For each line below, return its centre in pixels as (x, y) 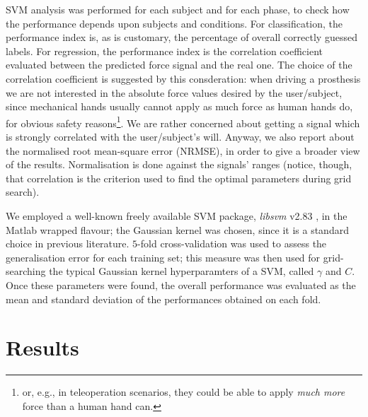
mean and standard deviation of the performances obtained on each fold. (163, 299)
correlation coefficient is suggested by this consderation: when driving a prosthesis (183, 78)
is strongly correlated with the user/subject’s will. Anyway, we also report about (180, 136)
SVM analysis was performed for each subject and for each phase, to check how (178, 9)
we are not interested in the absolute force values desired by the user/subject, (174, 92)
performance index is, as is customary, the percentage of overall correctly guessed (182, 37)
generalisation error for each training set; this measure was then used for (163, 257)
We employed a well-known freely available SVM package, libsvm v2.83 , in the (177, 215)
